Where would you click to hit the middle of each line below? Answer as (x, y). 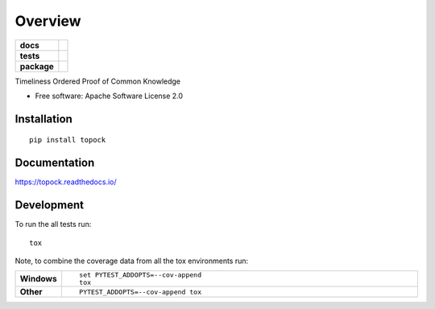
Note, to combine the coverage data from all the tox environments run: (132, 261)
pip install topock (68, 140)
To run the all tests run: (53, 225)
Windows (38, 279)
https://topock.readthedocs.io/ (66, 182)
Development (50, 205)
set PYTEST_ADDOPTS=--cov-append (140, 275)
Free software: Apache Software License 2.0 (109, 96)
